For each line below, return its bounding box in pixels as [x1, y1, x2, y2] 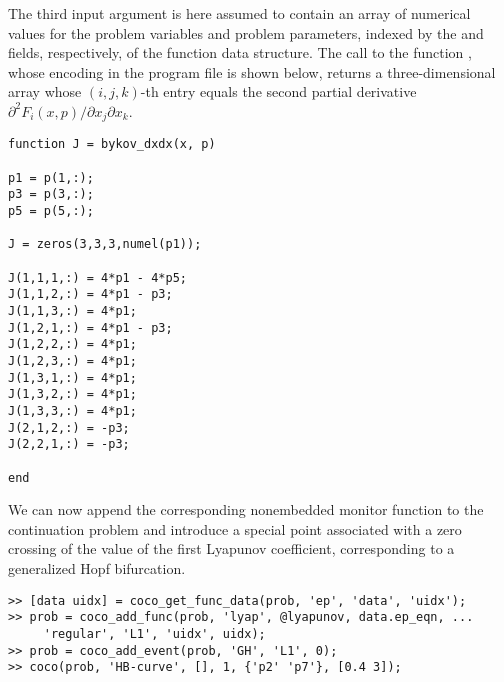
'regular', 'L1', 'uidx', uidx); [43, 626, 266, 641]
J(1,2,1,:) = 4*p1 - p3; [8, 320, 173, 335]
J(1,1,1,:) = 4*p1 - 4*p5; [8, 270, 187, 285]
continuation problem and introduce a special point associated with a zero [8, 518, 462, 539]
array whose [8, 81, 82, 102]
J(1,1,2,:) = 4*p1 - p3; [8, 287, 173, 302]
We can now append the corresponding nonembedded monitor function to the [8, 499, 484, 520]
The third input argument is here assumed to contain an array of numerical [8, 3, 471, 23]
